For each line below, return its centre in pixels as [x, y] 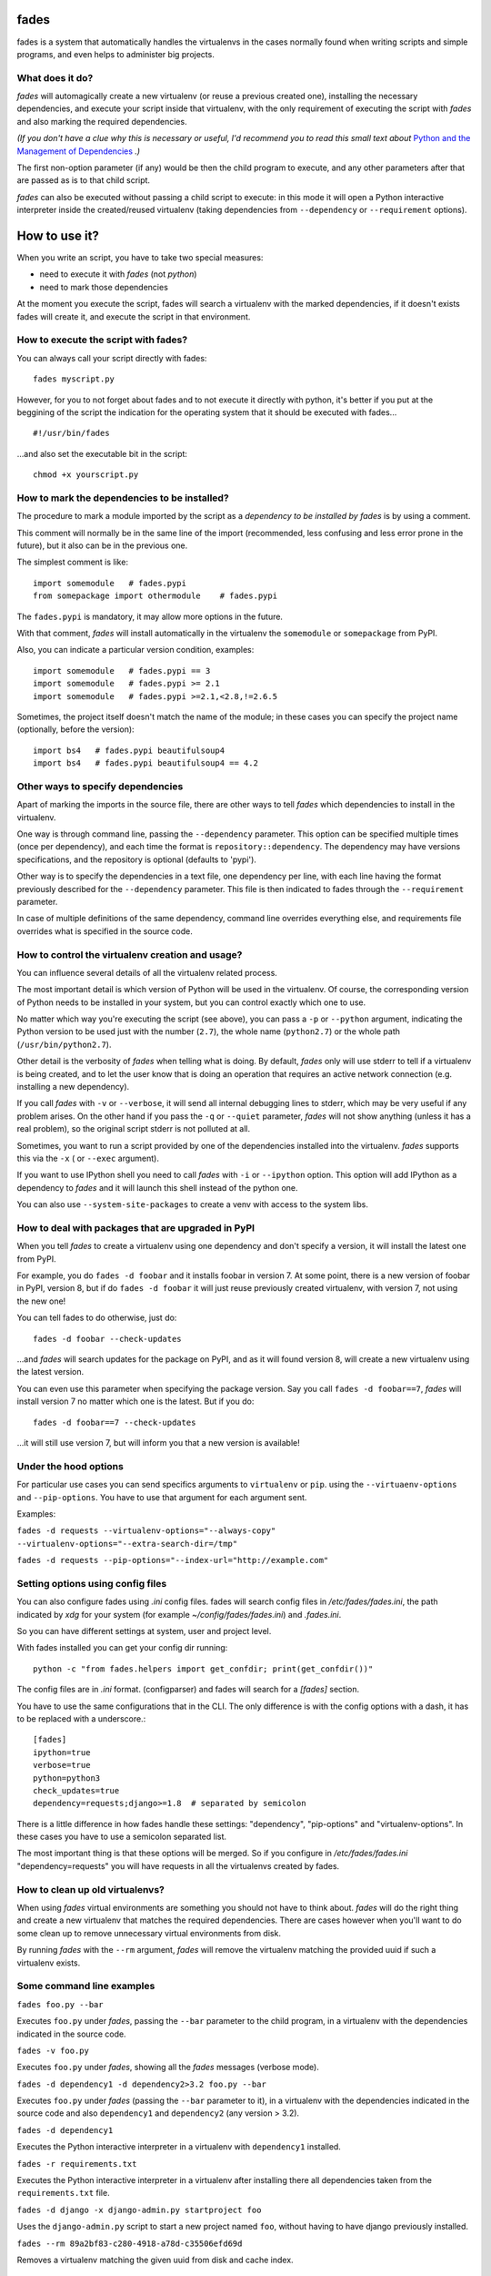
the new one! [41, 1301]
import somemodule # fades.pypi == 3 [122, 671]
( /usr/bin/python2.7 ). [64, 1044]
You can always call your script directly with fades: [112, 358]
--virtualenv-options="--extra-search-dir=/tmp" [127, 1544]
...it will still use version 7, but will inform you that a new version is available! [158, 1443]
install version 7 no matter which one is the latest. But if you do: [135, 1401]
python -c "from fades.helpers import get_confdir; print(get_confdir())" [203, 1669]
